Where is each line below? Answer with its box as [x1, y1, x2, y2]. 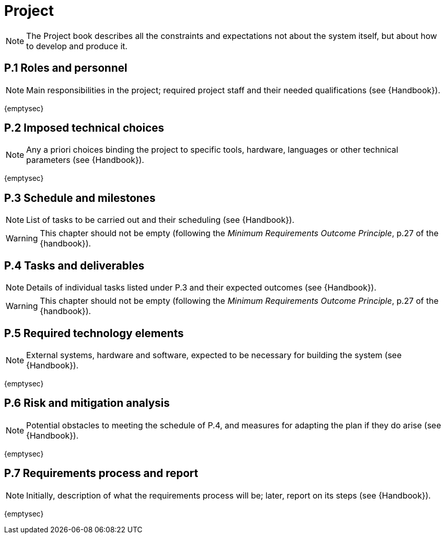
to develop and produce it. [26, 40, 128, 51]
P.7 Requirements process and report [4, 467, 198, 480]
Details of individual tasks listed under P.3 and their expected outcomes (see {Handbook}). [26, 282, 376, 293]
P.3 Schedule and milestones [4, 191, 156, 204]
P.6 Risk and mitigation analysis [4, 397, 170, 410]
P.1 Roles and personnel [4, 61, 128, 75]
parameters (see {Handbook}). [26, 155, 145, 165]
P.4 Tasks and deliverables [4, 259, 145, 272]
